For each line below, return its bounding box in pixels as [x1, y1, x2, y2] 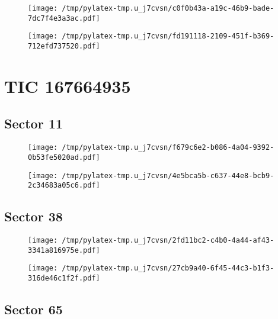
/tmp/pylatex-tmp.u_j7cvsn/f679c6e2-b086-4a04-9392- [62, 143, 274, 152]
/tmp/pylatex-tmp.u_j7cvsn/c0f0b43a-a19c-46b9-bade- [62, 4, 274, 12]
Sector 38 [4, 207, 63, 225]
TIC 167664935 [4, 73, 131, 98]
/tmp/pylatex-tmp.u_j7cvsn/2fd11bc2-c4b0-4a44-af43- [62, 236, 274, 245]
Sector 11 [4, 114, 63, 133]
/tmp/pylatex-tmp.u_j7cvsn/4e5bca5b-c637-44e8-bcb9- [62, 171, 274, 180]
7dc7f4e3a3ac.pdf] [28, 14, 100, 22]
